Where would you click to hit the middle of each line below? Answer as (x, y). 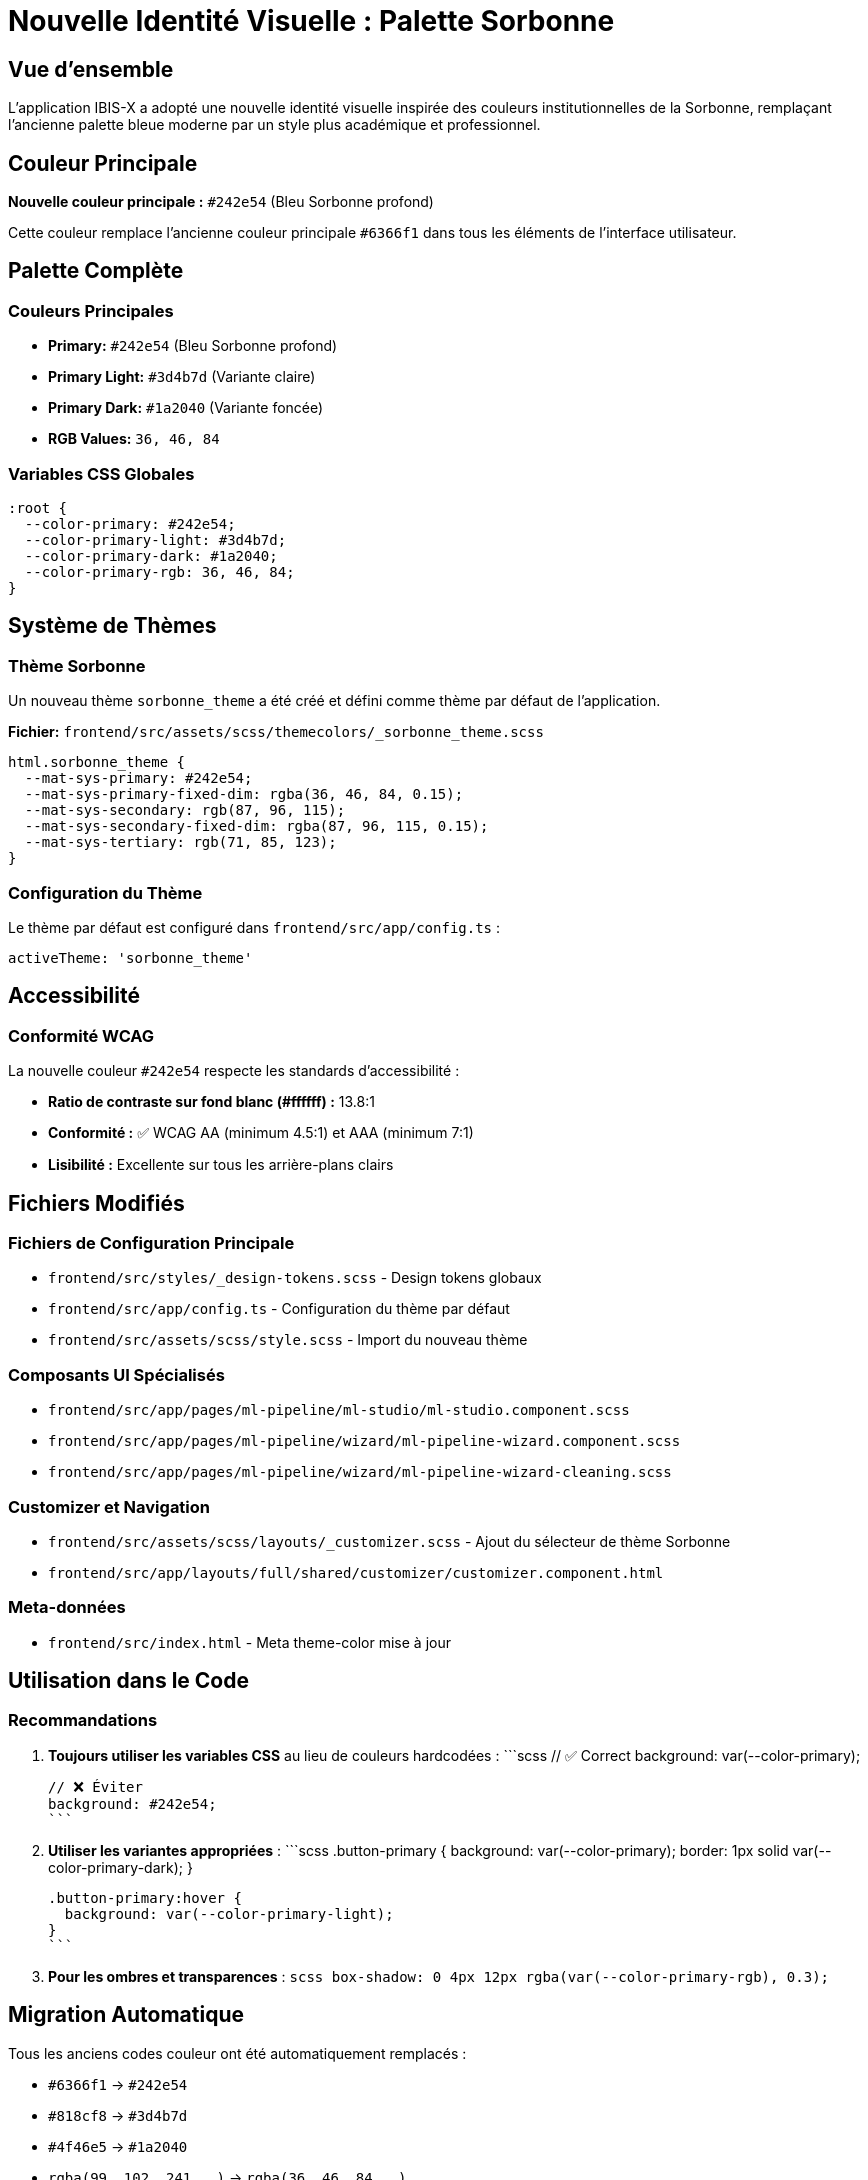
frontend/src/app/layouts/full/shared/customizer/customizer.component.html (356, 1572)
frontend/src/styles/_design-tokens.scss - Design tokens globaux (295, 1278)
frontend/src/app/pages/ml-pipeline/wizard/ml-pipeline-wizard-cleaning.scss (360, 1472)
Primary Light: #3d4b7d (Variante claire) (182, 377)
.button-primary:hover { (145, 1897)
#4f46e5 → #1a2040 (118, 2146)
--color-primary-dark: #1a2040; (151, 555)
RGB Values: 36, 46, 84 (134, 439)
